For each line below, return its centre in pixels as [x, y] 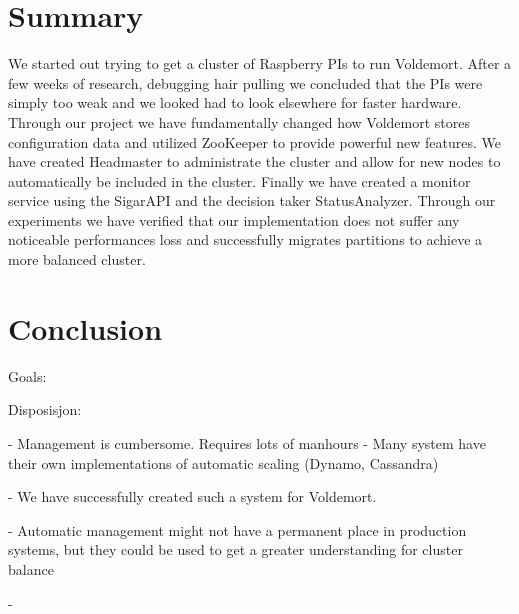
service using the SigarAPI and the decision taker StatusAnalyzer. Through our [252, 200]
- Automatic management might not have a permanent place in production [237, 529]
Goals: [27, 375]
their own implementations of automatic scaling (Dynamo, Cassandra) [223, 462]
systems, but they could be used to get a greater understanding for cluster [235, 549]
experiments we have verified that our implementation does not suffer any [234, 219]
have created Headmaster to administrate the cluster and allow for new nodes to [254, 161]
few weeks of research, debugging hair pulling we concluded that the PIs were [245, 82]
